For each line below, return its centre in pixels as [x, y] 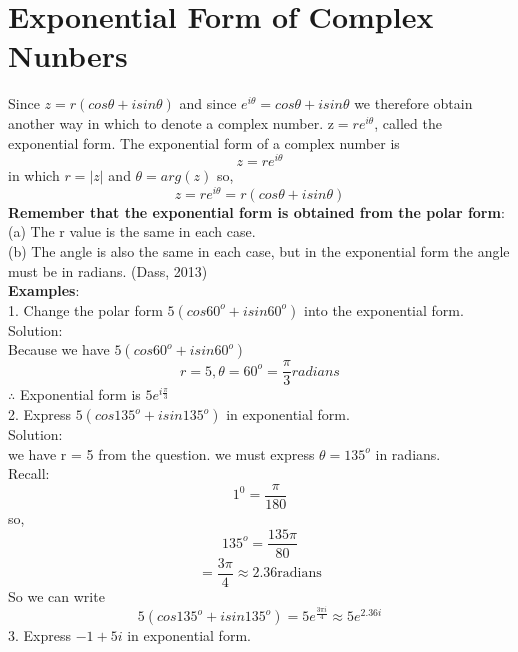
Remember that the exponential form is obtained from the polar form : [256, 211]
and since [208, 103]
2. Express [39, 414]
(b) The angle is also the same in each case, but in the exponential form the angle [259, 251]
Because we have [59, 349]
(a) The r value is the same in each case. [132, 231]
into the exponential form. [383, 309]
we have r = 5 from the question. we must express [161, 453]
